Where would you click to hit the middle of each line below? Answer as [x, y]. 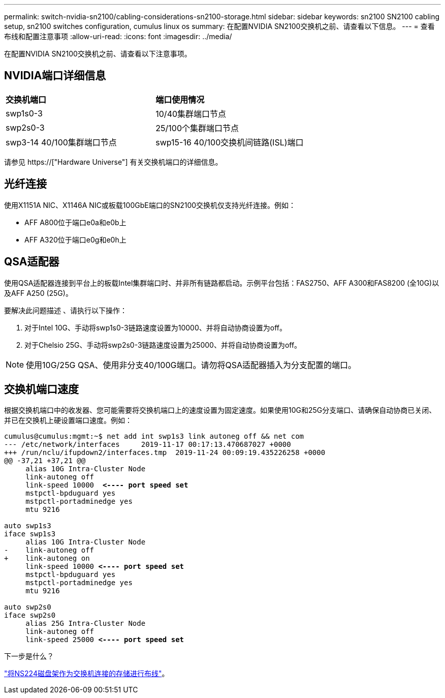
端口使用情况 [180, 99]
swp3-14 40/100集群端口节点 [61, 142]
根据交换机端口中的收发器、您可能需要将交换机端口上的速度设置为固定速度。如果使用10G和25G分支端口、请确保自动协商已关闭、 [220, 410]
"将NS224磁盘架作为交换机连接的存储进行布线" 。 [87, 674]
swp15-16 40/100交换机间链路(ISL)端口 [230, 142]
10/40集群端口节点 [191, 114]
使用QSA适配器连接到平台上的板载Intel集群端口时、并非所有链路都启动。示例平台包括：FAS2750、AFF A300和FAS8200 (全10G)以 [222, 283]
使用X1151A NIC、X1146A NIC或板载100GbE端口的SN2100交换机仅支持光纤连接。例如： [150, 205]
